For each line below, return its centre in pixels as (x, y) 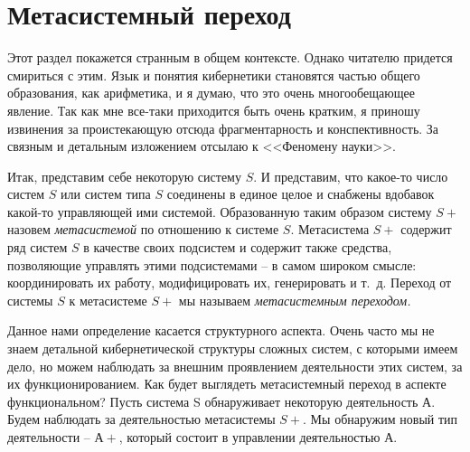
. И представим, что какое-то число (351, 176)
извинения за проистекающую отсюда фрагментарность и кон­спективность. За (223, 128)
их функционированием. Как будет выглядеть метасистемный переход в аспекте (227, 384)
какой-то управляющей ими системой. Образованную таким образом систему (220, 211)
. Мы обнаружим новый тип (381, 419)
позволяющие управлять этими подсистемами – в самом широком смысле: (212, 264)
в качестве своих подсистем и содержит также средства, (238, 247)
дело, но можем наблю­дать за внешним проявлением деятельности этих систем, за (235, 366)
